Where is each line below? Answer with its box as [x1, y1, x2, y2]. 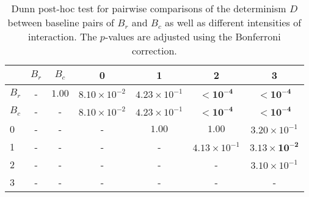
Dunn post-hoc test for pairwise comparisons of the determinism [11, 1, 286, 15]
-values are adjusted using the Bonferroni [104, 29, 281, 43]
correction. [131, 43, 177, 58]
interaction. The [28, 29, 97, 43]
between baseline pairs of [7, 15, 114, 29]
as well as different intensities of [165, 15, 302, 29]
